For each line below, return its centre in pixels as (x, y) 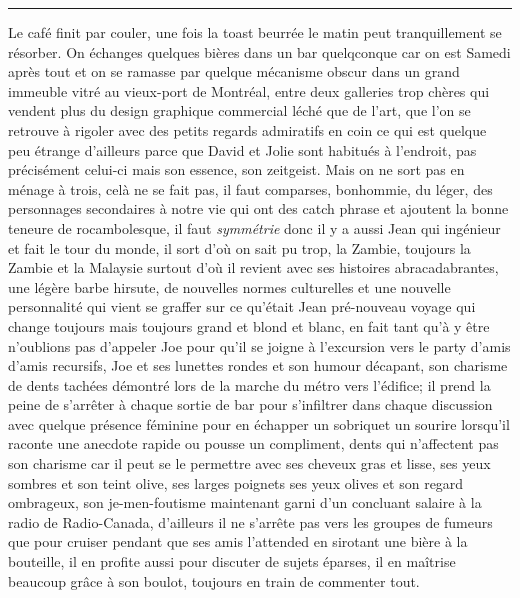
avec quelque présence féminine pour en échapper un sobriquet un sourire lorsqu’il (259, 423)
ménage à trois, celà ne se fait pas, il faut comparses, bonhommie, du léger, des (250, 188)
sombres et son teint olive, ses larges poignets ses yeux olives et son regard (236, 482)
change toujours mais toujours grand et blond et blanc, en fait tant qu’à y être (249, 325)
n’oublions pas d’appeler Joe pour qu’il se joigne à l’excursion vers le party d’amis (259, 345)
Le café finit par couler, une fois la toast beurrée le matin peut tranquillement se (255, 32)
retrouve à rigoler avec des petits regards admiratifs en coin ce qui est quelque (247, 129)
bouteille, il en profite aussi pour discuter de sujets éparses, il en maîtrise (232, 561)
